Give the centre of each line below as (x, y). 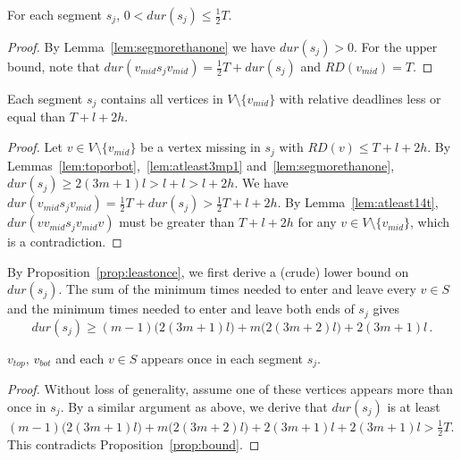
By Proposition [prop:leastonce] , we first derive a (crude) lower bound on (208, 271)
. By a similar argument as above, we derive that (194, 406)
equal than (36, 117)
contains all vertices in (162, 98)
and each (80, 358)
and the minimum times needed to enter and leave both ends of (181, 309)
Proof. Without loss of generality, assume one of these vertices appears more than (230, 389)
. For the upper (396, 46)
